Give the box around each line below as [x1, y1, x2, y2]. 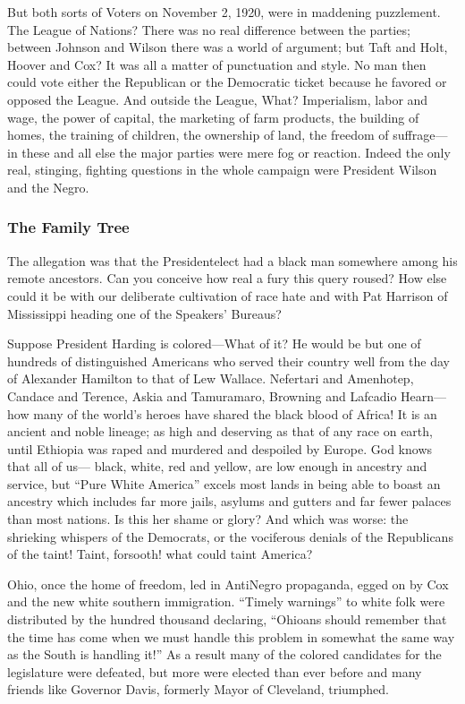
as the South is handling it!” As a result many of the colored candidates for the [7, 645, 442, 664]
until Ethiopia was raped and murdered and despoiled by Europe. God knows [7, 439, 433, 458]
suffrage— [393, 125, 448, 144]
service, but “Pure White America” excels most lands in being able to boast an [7, 474, 441, 493]
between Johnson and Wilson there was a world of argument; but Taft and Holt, [7, 38, 448, 56]
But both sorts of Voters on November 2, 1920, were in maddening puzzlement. [7, 3, 441, 21]
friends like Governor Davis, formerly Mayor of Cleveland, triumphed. [7, 680, 389, 699]
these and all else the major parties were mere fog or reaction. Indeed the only [21, 142, 451, 161]
